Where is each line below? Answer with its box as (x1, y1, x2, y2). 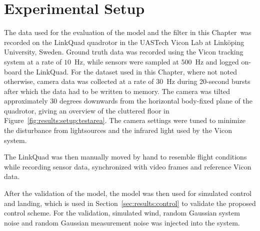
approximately (4, 95, 48, 106)
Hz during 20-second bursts (166, 76, 250, 86)
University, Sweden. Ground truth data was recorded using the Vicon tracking (4, 46, 243, 57)
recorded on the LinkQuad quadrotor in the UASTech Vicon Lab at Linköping (4, 36, 244, 47)
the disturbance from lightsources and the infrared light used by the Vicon (4, 125, 232, 135)
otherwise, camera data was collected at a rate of (4, 76, 154, 86)
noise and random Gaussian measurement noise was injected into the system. (4, 217, 240, 227)
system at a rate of (4, 56, 62, 66)
